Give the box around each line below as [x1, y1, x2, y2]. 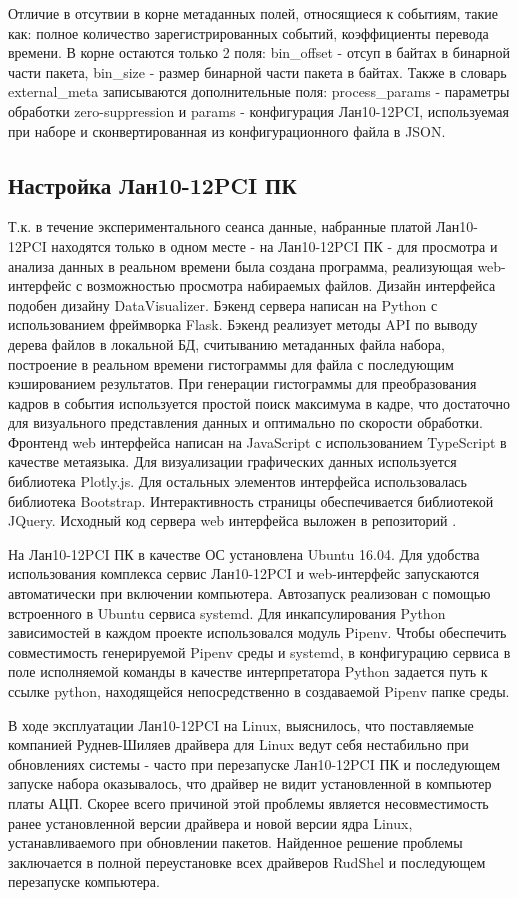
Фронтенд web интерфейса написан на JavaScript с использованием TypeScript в [8, 431, 507, 452]
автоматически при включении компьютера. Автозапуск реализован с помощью [8, 583, 491, 604]
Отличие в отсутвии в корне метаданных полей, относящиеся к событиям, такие [8, 3, 499, 23]
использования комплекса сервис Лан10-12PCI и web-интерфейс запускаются [8, 563, 480, 584]
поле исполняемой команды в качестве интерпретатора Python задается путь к [8, 661, 488, 682]
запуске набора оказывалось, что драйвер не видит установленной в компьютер [8, 773, 492, 794]
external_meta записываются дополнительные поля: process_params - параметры [8, 81, 510, 102]
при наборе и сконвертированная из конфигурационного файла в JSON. [8, 120, 446, 141]
